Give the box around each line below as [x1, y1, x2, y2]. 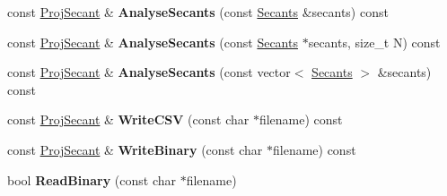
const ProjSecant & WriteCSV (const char [7, 110, 250, 129]
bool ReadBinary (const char [7, 170, 177, 189]
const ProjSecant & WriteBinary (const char [7, 140, 263, 158]
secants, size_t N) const [308, 32, 441, 51]
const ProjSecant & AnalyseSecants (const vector [7, 63, 291, 81]
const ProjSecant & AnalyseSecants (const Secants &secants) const [7, 3, 389, 21]
